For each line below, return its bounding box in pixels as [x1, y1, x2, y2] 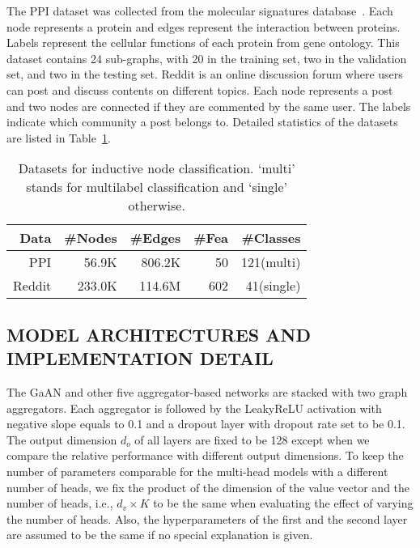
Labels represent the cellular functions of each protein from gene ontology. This [6, 34, 400, 51]
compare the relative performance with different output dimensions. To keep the [6, 447, 404, 464]
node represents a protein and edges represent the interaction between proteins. [6, 18, 401, 35]
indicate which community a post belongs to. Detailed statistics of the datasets [6, 113, 398, 130]
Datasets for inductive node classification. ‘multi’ [18, 159, 295, 178]
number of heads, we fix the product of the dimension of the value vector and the [6, 478, 410, 495]
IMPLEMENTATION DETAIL [6, 346, 274, 371]
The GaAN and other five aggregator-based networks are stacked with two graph [6, 383, 408, 400]
